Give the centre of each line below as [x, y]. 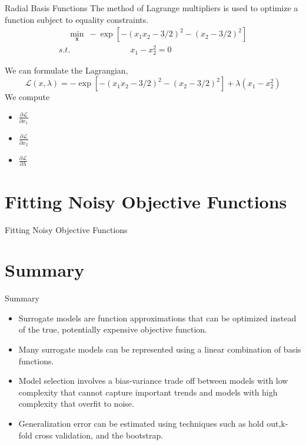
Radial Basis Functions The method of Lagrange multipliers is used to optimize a [152, 8]
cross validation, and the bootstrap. [99, 435]
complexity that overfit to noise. [76, 404]
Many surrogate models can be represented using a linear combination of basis [160, 349]
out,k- [277, 424]
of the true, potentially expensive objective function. [113, 329]
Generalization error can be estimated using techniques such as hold [141, 424]
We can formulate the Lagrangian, [66, 70]
